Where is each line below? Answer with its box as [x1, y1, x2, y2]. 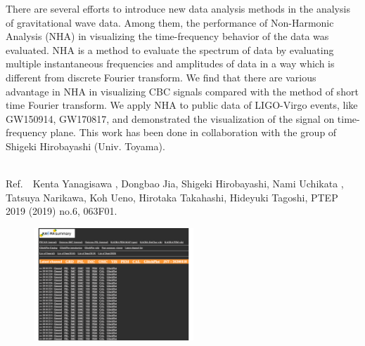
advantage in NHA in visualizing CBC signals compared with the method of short [6, 84, 359, 98]
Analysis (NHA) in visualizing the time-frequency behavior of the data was [6, 29, 329, 44]
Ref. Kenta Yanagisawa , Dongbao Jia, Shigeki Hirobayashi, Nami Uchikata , [6, 176, 344, 191]
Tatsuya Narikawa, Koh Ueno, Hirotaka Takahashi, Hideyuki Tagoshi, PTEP [6, 189, 338, 204]
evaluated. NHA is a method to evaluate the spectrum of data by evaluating [6, 42, 334, 57]
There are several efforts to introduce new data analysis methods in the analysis [6, 1, 350, 15]
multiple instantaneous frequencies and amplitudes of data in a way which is [6, 56, 335, 71]
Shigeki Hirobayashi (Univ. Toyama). [6, 138, 165, 153]
